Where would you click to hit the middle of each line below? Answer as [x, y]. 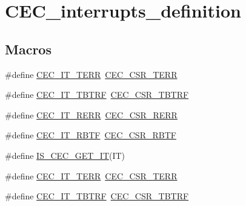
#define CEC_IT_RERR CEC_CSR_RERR [91, 114]
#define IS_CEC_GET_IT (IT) [65, 155]
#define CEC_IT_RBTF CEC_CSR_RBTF [91, 135]
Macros [28, 49]
